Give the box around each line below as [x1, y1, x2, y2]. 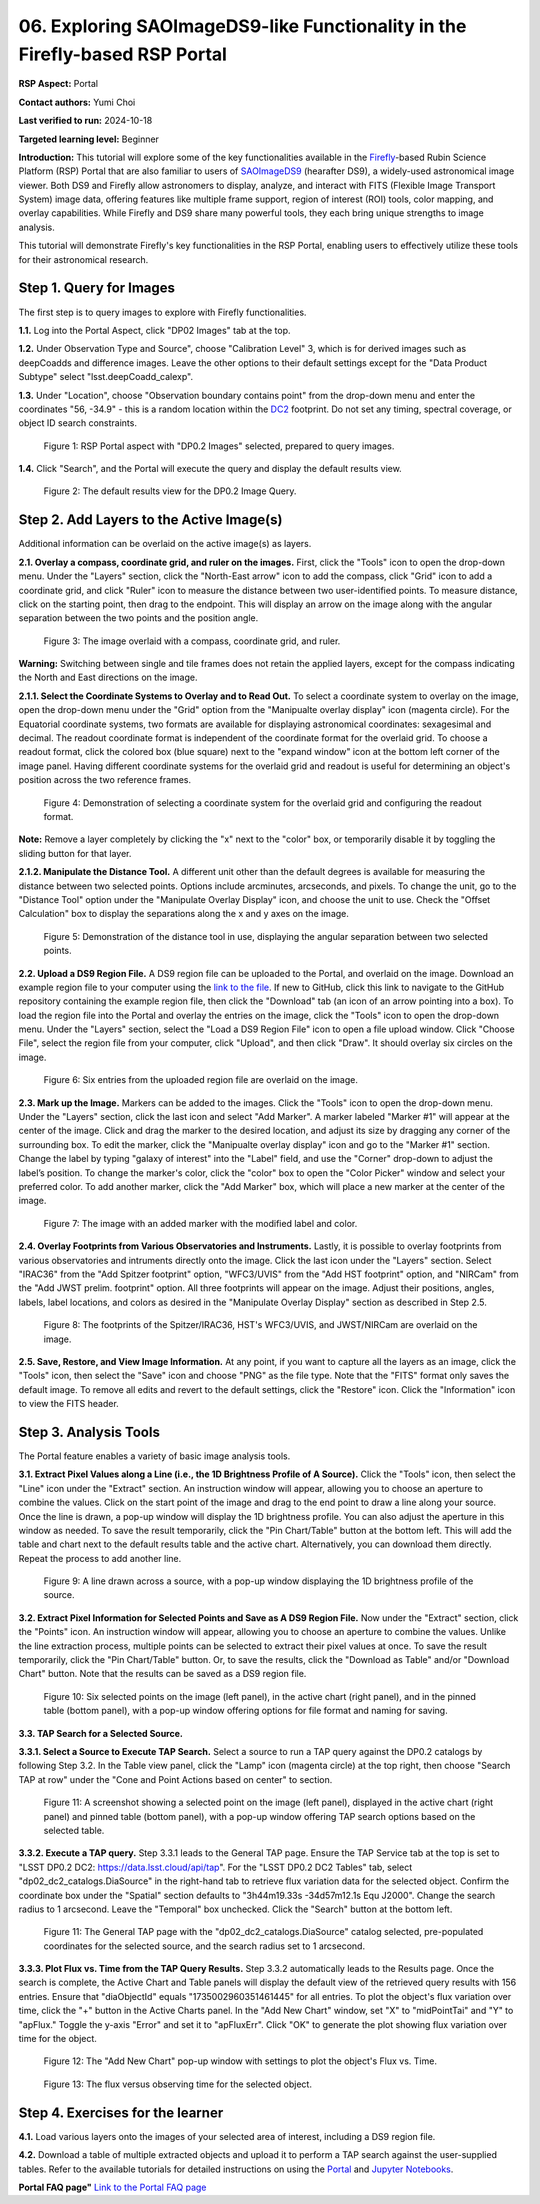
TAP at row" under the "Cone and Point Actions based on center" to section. [18, 1773, 333, 1785]
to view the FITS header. [18, 1398, 119, 1410]
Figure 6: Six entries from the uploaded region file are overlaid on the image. [43, 1074, 359, 1086]
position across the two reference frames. [18, 774, 192, 786]
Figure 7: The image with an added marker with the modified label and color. [43, 1217, 358, 1229]
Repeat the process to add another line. [18, 1552, 182, 1564]
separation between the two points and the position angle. [18, 612, 259, 624]
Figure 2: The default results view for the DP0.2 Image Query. [43, 485, 297, 497]
